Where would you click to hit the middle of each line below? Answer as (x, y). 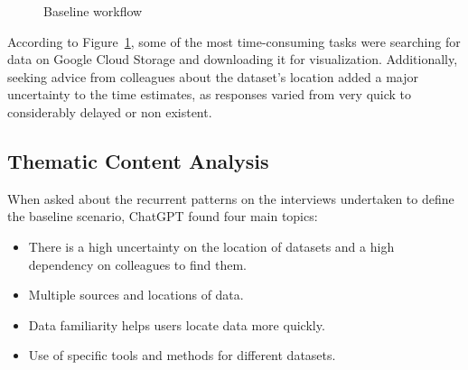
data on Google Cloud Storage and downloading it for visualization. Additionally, (233, 59)
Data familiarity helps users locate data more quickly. (177, 324)
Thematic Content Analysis (138, 160)
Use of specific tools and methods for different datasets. (182, 355)
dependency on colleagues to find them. (137, 264)
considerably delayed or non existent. (110, 111)
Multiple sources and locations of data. (136, 295)
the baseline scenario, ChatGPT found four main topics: (163, 216)
